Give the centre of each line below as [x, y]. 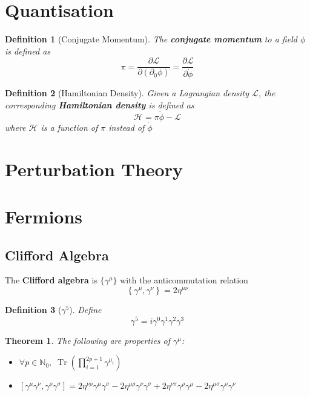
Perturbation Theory [94, 169]
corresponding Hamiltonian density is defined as [100, 105]
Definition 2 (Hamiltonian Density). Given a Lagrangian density [127, 93]
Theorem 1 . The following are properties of [88, 340]
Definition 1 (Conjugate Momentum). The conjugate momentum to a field [151, 39]
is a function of [69, 127]
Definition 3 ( [33, 309]
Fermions [44, 216]
